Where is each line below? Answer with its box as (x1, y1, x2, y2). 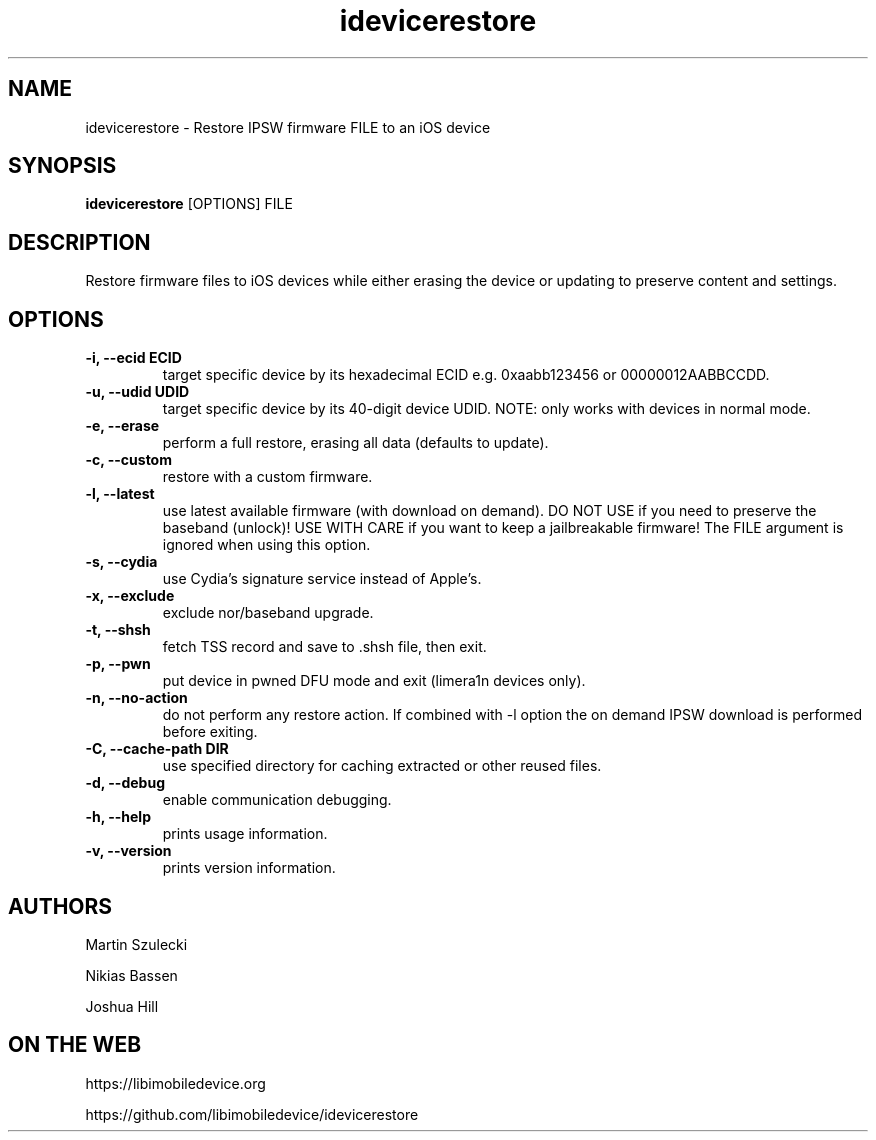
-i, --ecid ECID (85, 349, 182, 367)
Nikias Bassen (85, 966, 178, 984)
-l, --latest (85, 485, 155, 503)
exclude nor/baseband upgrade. (162, 604, 374, 622)
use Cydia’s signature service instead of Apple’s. (162, 570, 482, 588)
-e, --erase (85, 417, 160, 435)
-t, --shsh (85, 621, 151, 639)
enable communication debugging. (162, 791, 392, 809)
